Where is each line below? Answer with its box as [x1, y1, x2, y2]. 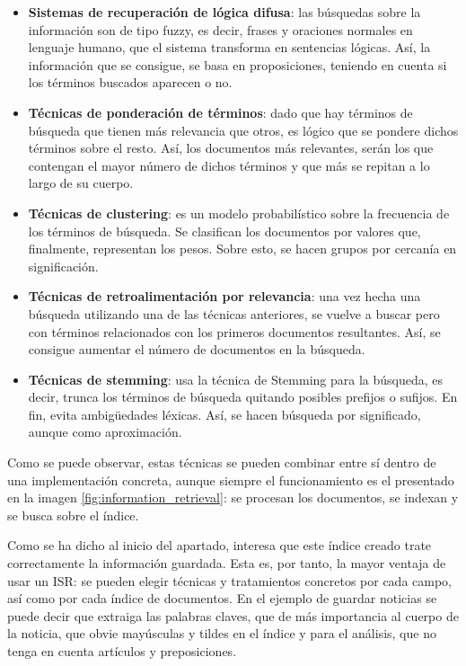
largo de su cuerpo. [28, 173, 134, 192]
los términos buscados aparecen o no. [28, 73, 233, 92]
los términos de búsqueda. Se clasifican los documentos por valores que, [28, 221, 421, 240]
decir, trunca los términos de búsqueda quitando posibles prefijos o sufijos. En [28, 387, 458, 406]
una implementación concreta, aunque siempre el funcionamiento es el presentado [7, 470, 454, 489]
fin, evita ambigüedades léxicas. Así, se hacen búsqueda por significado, [28, 404, 421, 423]
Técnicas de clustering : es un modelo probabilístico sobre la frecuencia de [28, 203, 450, 222]
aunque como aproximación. [28, 422, 182, 441]
